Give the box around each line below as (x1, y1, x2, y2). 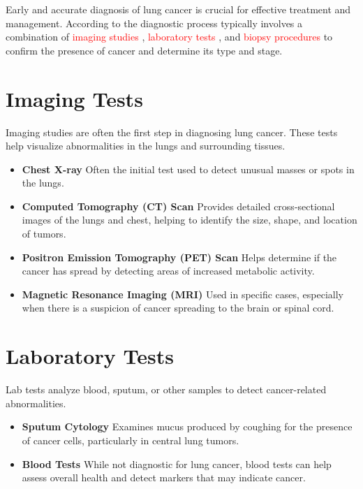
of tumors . (22, 226, 66, 241)
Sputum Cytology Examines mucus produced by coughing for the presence (22, 419, 353, 434)
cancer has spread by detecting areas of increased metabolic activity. (22, 263, 315, 278)
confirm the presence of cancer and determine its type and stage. (6, 43, 283, 57)
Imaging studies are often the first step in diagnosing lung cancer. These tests (6, 124, 338, 139)
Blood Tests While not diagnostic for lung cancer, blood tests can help (22, 456, 332, 471)
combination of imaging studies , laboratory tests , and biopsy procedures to (6, 29, 333, 44)
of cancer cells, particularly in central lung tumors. (22, 432, 239, 447)
